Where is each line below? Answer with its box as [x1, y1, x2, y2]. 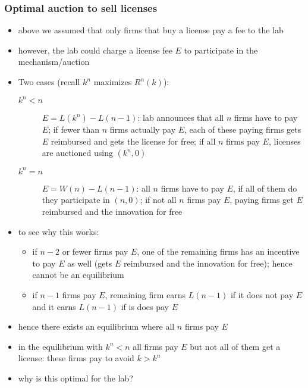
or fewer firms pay [62, 245, 128, 258]
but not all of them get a [190, 340, 281, 352]
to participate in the [184, 43, 258, 56]
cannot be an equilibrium [32, 268, 124, 281]
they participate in [42, 193, 110, 206]
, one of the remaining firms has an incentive [137, 245, 300, 258]
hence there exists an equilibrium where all [18, 320, 175, 333]
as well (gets [67, 256, 112, 269]
